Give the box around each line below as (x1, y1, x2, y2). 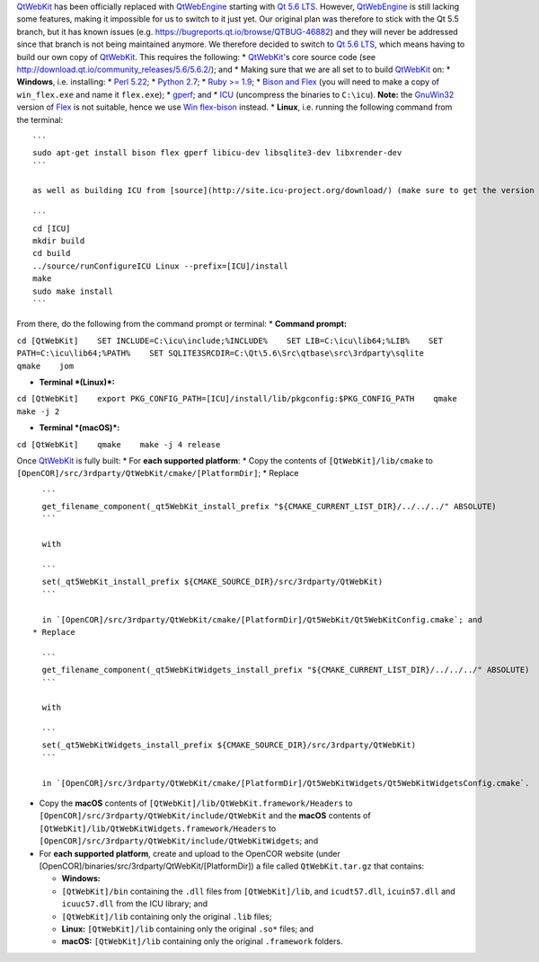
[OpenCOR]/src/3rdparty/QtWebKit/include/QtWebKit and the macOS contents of (39, 810, 372, 821)
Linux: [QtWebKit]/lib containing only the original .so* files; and (61, 923, 314, 934)
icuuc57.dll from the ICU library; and (61, 898, 208, 909)
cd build (32, 248, 71, 259)
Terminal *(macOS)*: (39, 422, 120, 433)
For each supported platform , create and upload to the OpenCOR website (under (39, 848, 341, 859)
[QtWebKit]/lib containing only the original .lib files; (61, 911, 272, 922)
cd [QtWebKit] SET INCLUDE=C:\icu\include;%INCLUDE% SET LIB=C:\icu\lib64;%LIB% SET (16, 335, 444, 346)
